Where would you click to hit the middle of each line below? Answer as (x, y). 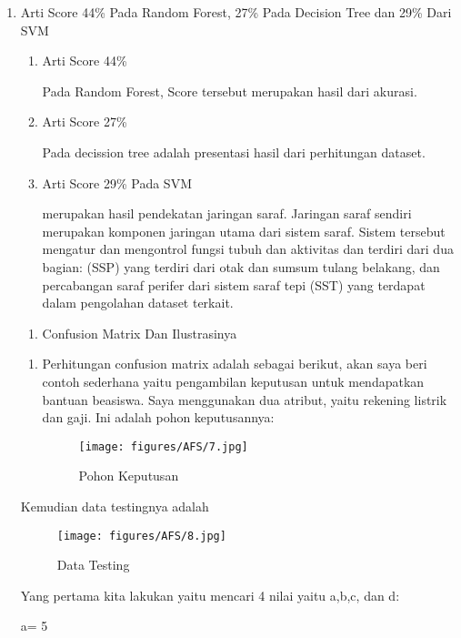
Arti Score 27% (85, 122)
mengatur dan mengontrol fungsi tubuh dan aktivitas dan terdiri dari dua (248, 249)
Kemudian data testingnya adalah (115, 506)
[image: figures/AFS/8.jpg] (141, 536)
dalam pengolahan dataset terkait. (138, 303)
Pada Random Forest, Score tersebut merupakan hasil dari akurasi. (230, 91)
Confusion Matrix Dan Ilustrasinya (140, 333)
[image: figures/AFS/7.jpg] (163, 446)
